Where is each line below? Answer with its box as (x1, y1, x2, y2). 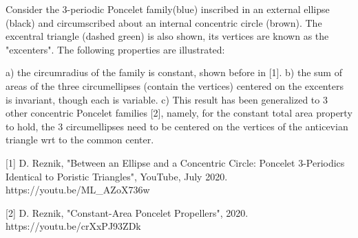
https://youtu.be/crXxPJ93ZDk (6, 219, 141, 233)
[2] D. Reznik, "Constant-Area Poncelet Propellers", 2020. (6, 205, 249, 219)
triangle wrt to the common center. (6, 132, 154, 147)
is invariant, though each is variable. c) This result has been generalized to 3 (6, 92, 328, 106)
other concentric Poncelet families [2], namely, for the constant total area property (6, 106, 352, 120)
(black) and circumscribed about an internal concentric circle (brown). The (6, 15, 322, 29)
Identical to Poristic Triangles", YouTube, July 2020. (6, 169, 228, 183)
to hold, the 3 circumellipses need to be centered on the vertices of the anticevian (6, 119, 348, 133)
